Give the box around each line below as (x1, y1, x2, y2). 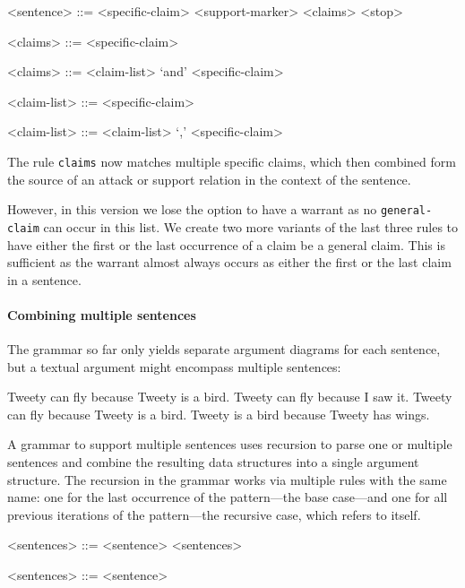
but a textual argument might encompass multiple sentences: (7, 357, 341, 376)
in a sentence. (7, 270, 82, 289)
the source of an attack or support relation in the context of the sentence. (7, 169, 411, 188)
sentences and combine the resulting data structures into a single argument (7, 453, 419, 471)
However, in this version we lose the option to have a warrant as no (7, 200, 377, 219)
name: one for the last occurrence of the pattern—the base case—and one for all (7, 488, 448, 506)
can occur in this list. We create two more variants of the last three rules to (43, 217, 459, 236)
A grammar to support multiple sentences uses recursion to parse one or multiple (7, 435, 452, 454)
